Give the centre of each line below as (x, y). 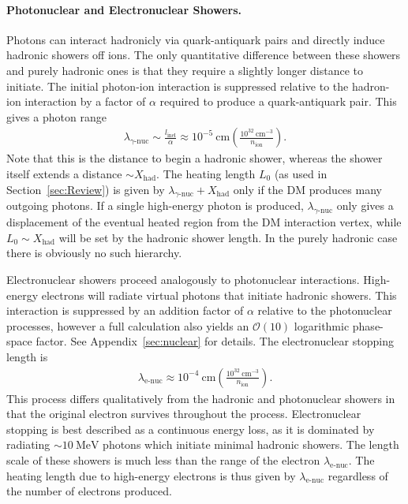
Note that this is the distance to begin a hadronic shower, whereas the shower (195, 158)
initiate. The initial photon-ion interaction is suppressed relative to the (178, 86)
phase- (368, 325)
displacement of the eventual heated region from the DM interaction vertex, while (204, 222)
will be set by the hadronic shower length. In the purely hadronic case (228, 237)
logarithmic (322, 325)
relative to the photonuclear (325, 310)
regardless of (358, 475)
